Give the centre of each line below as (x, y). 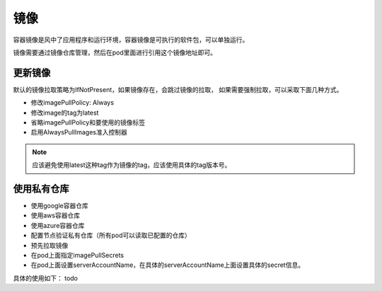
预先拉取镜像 (50, 245)
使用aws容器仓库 (56, 215)
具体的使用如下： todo (45, 278)
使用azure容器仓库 (58, 225)
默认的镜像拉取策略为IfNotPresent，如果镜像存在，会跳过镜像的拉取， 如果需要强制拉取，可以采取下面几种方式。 (178, 89)
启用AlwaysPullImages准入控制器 (79, 132)
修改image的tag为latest (65, 113)
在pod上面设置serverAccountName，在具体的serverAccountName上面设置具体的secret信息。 (167, 265)
